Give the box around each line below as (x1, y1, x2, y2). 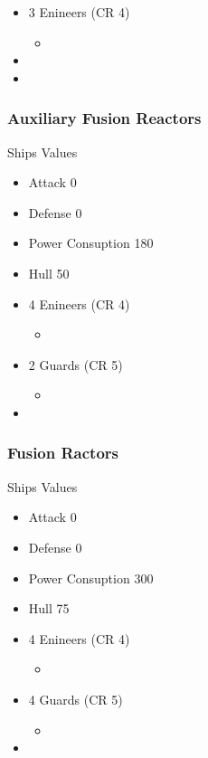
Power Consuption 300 (28, 568, 154, 587)
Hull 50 (28, 263, 70, 282)
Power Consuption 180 (28, 233, 154, 252)
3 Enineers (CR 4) (28, 3, 130, 21)
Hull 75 (28, 599, 70, 618)
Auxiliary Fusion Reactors (7, 107, 202, 129)
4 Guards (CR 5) (28, 689, 123, 708)
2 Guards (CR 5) (28, 355, 123, 374)
